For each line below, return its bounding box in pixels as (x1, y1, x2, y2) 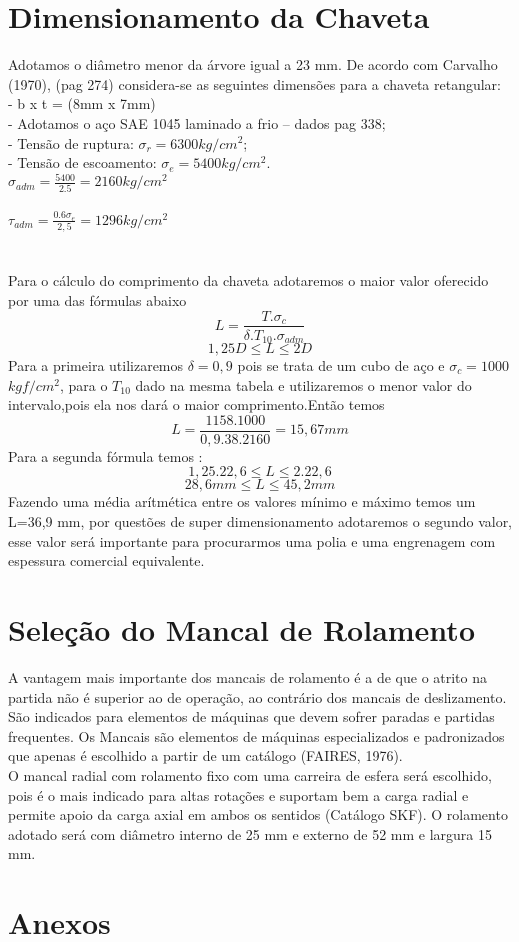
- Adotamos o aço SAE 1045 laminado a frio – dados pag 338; (8, 112, 386, 133)
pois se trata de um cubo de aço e (237, 355, 445, 376)
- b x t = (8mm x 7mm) (8, 93, 156, 114)
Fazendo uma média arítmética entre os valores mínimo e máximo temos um (8, 491, 476, 512)
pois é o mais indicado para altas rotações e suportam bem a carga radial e (8, 784, 469, 805)
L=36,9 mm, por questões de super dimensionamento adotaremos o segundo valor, (8, 511, 513, 532)
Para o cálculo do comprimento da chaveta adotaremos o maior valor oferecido (8, 270, 489, 291)
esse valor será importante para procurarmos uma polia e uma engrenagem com (8, 530, 496, 551)
